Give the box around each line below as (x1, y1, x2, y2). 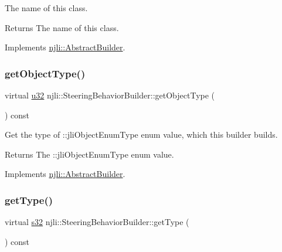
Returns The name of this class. (5, 21, 119, 33)
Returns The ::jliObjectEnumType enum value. (5, 148, 174, 160)
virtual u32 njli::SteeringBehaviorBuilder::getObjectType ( (5, 89, 215, 101)
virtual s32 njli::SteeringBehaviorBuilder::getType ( (5, 216, 189, 228)
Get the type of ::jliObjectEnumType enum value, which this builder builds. (5, 128, 278, 141)
